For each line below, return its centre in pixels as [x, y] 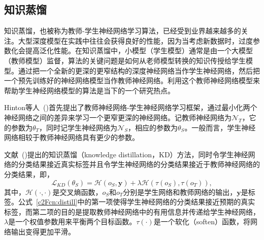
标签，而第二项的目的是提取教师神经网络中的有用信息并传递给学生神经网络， [132, 211]
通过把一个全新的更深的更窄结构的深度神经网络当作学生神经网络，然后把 [139, 70]
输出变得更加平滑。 [43, 231]
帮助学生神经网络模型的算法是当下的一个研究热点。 [89, 90]
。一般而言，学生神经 [220, 127]
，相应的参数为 [153, 127]
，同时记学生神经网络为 [78, 127]
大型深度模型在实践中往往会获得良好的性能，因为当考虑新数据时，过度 [135, 40]
